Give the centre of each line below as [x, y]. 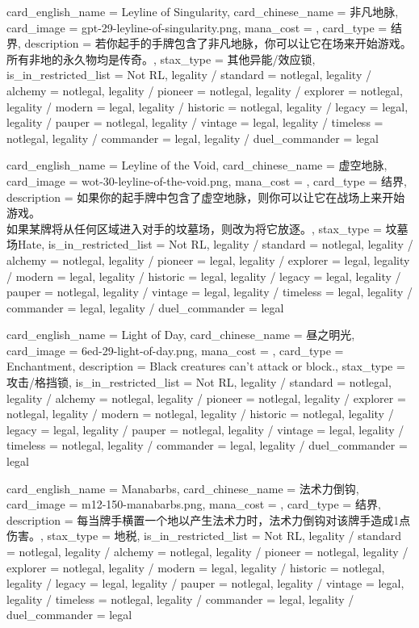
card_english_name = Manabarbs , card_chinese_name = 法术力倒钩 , [183, 488]
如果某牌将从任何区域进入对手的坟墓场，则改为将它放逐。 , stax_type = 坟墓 [207, 228]
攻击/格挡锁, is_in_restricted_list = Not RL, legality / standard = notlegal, [199, 382]
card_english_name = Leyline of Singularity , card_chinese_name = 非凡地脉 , [203, 11]
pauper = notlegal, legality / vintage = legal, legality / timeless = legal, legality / [210, 292]
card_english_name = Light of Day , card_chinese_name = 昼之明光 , [181, 335]
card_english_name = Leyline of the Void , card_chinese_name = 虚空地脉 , [197, 165]
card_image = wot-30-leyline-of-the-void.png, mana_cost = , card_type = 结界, [207, 180]
